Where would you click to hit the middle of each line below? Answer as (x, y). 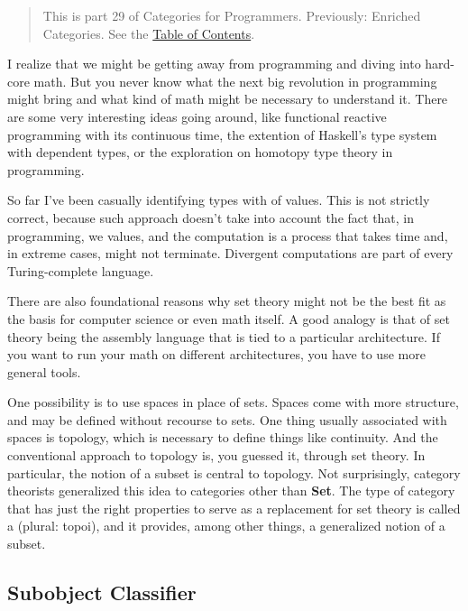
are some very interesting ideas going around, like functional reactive (197, 116)
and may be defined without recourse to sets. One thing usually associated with (227, 419)
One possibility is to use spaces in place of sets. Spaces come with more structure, (233, 402)
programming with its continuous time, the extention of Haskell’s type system (222, 134)
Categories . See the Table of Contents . (149, 33)
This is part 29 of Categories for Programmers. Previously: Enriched (232, 15)
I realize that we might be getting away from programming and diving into (214, 64)
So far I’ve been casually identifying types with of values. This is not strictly (219, 200)
